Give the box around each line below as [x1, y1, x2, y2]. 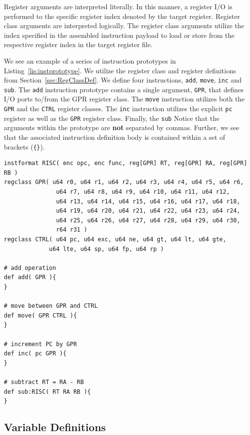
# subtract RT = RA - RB [4, 378, 84, 385]
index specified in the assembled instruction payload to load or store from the [4, 30, 234, 40]
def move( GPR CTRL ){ [4, 312, 77, 319]
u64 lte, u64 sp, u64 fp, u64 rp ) [49, 245, 164, 252]
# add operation [4, 264, 56, 271]
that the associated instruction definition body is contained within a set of [4, 132, 225, 142]
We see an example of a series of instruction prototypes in [4, 55, 176, 66]
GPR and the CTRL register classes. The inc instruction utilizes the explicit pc [4, 103, 233, 114]
